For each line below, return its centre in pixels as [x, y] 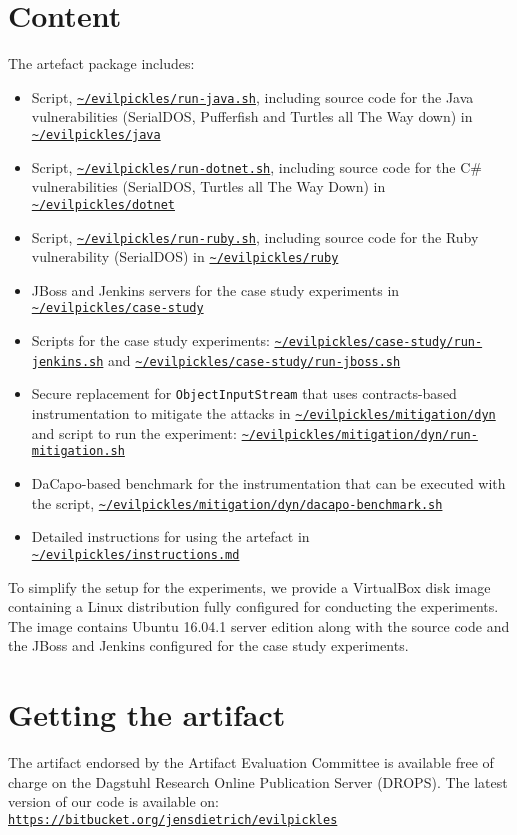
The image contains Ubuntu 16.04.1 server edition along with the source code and [259, 625]
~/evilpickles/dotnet [103, 204]
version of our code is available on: [114, 801]
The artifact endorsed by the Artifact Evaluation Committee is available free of [251, 762]
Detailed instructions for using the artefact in [170, 536]
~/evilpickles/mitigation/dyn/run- [359, 434]
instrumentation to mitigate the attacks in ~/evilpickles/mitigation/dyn [263, 413]
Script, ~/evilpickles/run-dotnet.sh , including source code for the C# [256, 166]
